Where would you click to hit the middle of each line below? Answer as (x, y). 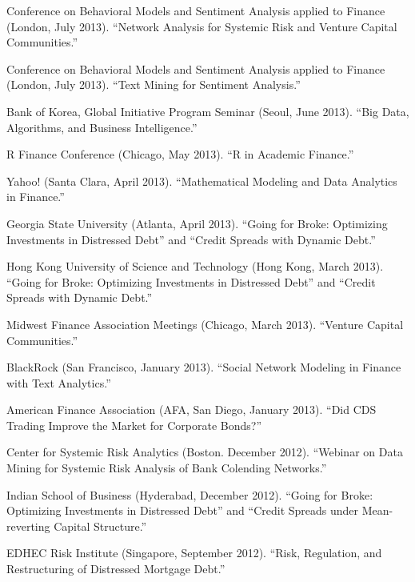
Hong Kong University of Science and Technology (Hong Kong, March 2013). (195, 266)
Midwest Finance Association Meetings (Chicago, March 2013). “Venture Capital (205, 324)
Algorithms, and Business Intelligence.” (102, 127)
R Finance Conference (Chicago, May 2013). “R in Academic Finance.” (180, 154)
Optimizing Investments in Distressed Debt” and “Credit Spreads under (183, 510)
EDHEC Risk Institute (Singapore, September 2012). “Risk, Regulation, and (194, 553)
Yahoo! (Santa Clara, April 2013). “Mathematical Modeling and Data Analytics (202, 181)
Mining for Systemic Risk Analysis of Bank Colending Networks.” (167, 468)
